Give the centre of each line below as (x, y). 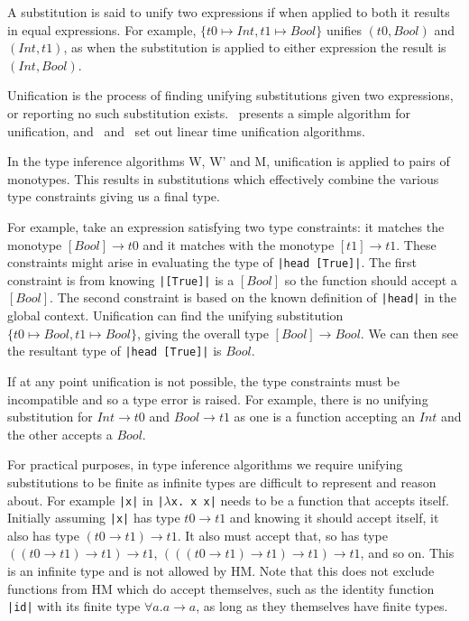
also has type (43, 535)
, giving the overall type (203, 333)
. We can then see (409, 333)
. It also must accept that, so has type (282, 535)
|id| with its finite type (74, 606)
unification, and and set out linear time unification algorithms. (186, 130)
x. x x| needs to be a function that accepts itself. (310, 500)
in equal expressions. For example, (102, 29)
